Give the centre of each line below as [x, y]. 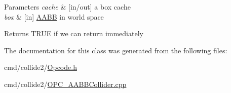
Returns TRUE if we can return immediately [74, 33]
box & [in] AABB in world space [54, 16]
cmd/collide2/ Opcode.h [41, 67]
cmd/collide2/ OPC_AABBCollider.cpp [65, 84]
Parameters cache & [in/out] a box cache [67, 7]
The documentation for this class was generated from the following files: [116, 50]
